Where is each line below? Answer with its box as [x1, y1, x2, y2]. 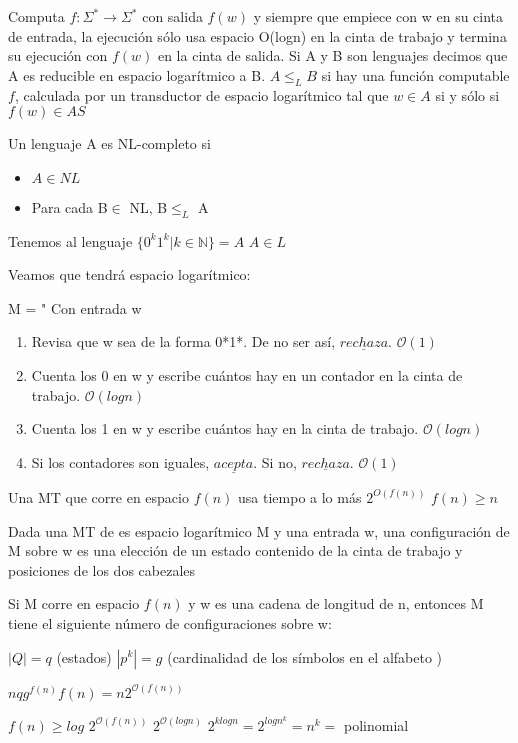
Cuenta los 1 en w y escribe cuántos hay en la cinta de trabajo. [31, 418, 419, 439]
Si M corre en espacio [8, 593, 140, 614]
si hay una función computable [321, 64, 510, 85]
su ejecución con [8, 45, 108, 66]
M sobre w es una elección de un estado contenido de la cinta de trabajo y [8, 540, 463, 561]
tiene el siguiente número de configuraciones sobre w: [8, 612, 332, 633]
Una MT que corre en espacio [8, 486, 189, 507]
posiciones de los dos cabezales [8, 559, 196, 580]
